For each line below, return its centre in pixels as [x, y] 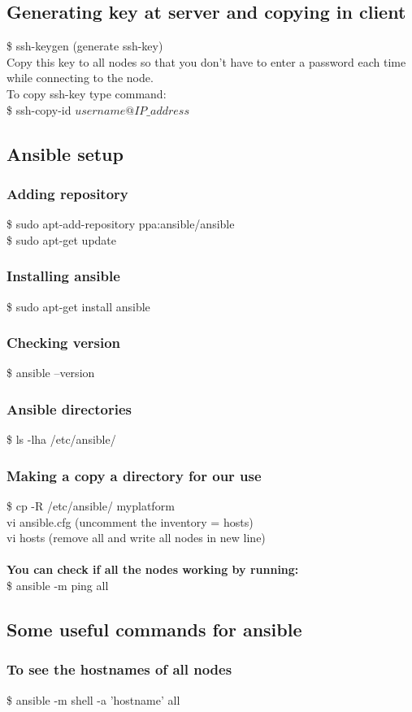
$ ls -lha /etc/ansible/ [61, 439]
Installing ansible [63, 276]
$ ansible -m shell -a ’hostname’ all [93, 699]
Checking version [64, 343]
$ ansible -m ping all [58, 585]
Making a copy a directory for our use [134, 475]
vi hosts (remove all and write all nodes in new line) [136, 538]
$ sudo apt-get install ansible [78, 306]
